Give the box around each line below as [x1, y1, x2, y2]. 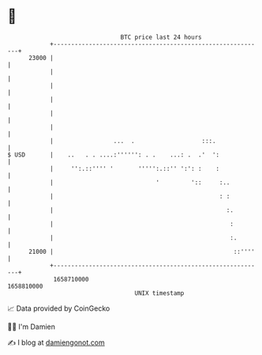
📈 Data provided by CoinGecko [7, 304, 110, 313]
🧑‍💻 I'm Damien [7, 322, 56, 331]
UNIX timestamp [134, 289, 185, 297]
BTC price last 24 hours [120, 33, 202, 41]
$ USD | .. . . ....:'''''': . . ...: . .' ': [7, 150, 220, 159]
